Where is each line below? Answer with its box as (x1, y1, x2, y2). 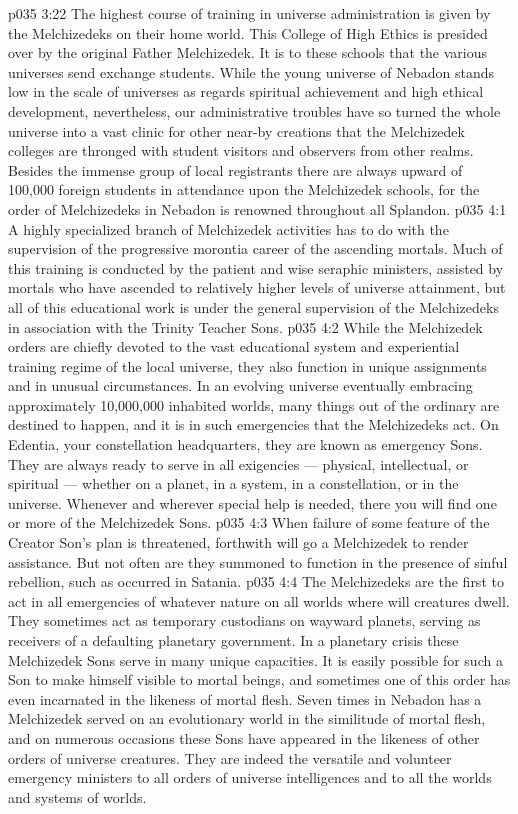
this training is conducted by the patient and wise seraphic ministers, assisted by (8, 257, 504, 278)
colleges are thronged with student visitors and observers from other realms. (8, 140, 474, 161)
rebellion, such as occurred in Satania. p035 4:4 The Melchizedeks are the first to (8, 571, 504, 592)
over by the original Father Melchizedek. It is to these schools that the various (8, 42, 488, 63)
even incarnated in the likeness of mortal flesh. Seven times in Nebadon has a (8, 688, 482, 709)
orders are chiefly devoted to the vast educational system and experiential (8, 336, 460, 357)
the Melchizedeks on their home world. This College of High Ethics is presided (8, 22, 488, 43)
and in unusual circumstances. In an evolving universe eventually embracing (8, 375, 473, 396)
